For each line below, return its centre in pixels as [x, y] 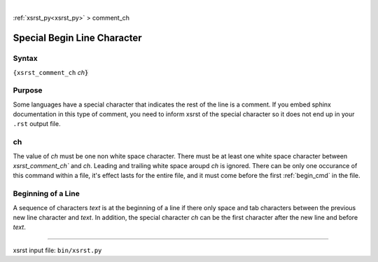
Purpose [28, 90]
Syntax [25, 58]
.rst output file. [37, 124]
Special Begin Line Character [78, 38]
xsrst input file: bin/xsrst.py [57, 250]
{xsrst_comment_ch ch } [51, 72]
